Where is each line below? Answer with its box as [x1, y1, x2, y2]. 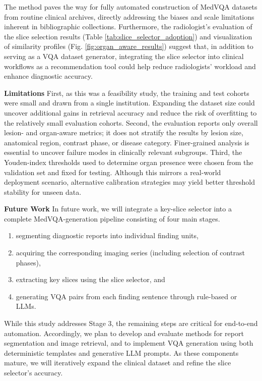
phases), [16, 257, 41, 267]
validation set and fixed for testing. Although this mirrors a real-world [4, 167, 221, 177]
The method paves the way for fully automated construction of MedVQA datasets [4, 2, 257, 12]
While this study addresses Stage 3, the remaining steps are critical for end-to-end [4, 318, 258, 329]
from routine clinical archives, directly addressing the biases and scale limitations [4, 11, 254, 22]
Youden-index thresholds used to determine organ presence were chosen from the [4, 156, 253, 167]
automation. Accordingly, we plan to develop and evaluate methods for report [4, 328, 244, 338]
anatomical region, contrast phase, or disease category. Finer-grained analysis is [4, 137, 249, 147]
